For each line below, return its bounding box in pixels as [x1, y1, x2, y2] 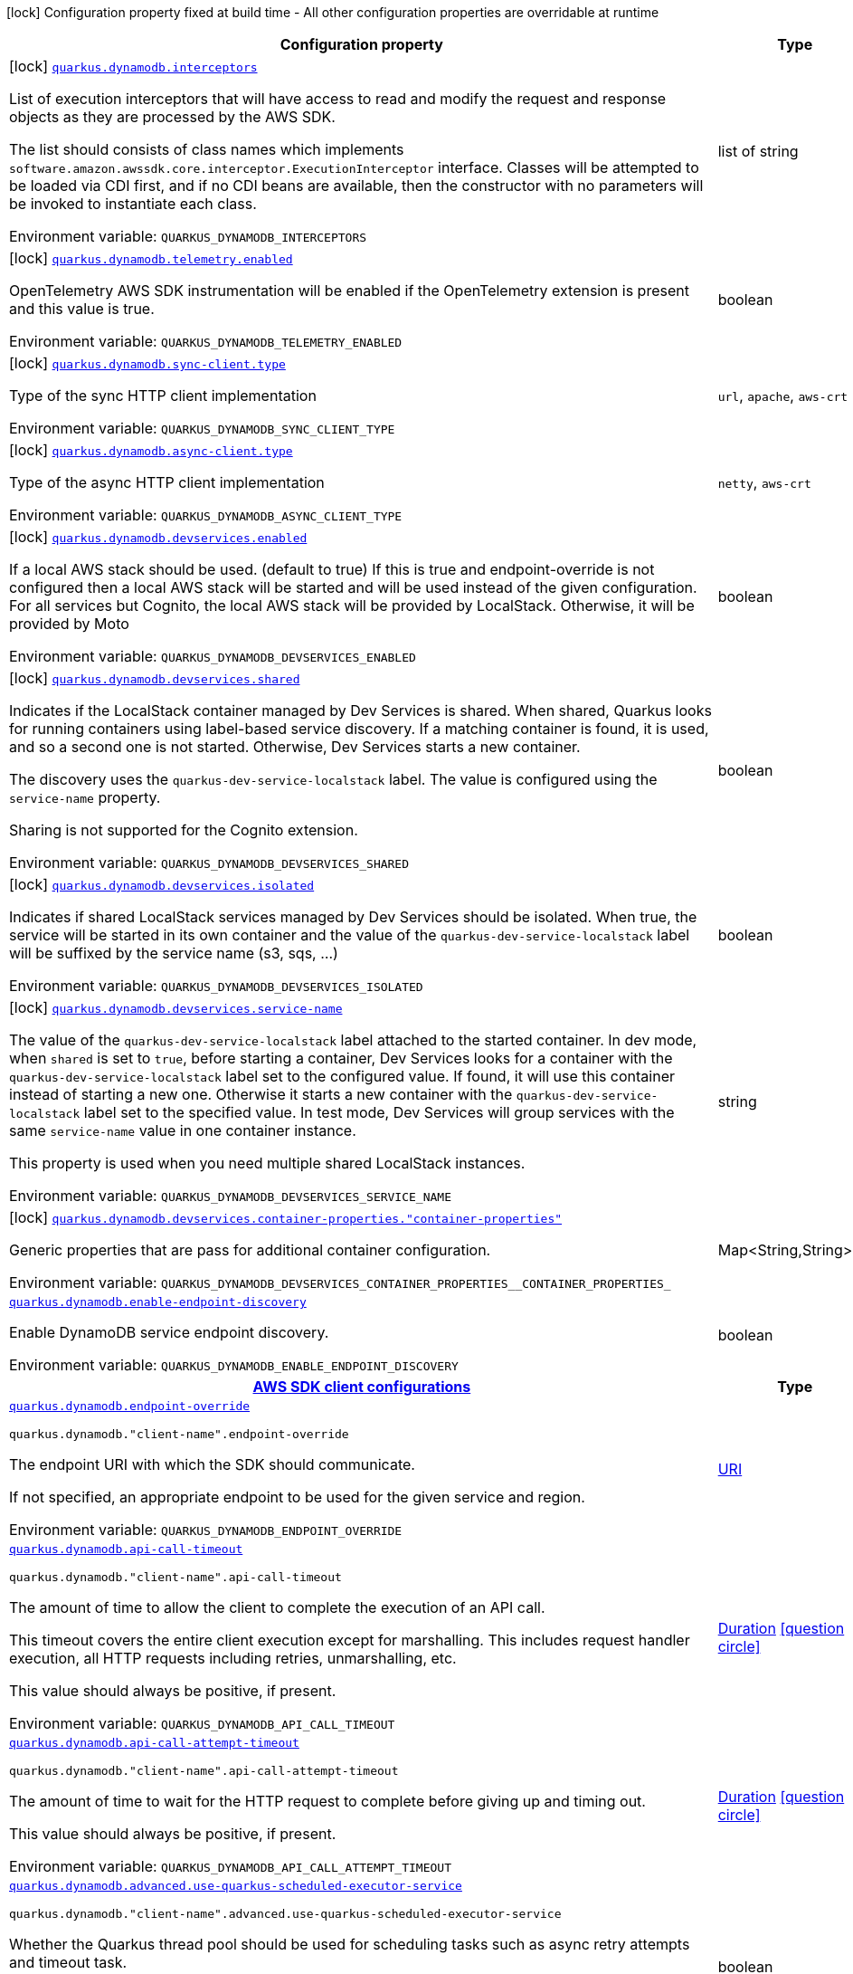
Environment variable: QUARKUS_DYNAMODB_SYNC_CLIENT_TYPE [9, 419, 395, 437]
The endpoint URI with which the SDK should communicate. [9, 1455, 415, 1473]
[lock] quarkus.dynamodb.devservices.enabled [9, 528, 308, 546]
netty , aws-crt [717, 473, 811, 491]
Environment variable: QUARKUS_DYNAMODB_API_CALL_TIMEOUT [9, 1714, 395, 1732]
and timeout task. [9, 1953, 128, 1971]
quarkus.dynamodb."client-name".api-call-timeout [9, 1570, 342, 1584]
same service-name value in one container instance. [9, 1121, 356, 1140]
